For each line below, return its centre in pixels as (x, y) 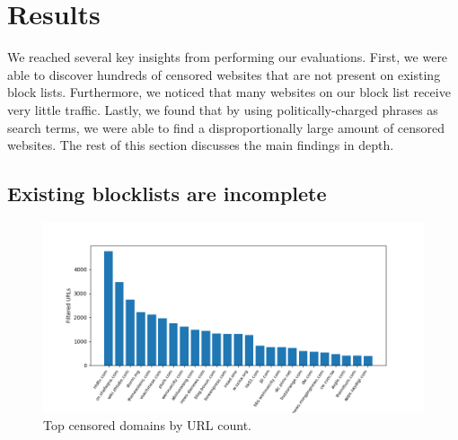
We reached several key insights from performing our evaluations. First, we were (228, 57)
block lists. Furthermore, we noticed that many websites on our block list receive (229, 92)
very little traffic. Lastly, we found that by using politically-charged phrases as (223, 109)
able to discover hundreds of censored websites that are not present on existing (224, 74)
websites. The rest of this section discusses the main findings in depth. (201, 145)
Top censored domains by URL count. (147, 425)
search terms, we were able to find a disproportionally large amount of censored (226, 127)
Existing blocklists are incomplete (167, 194)
